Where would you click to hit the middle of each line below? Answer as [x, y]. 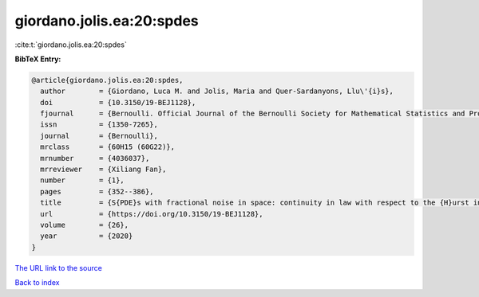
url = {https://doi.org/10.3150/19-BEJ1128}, [152, 214]
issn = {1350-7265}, [99, 125]
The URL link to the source [59, 268]
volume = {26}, [85, 225]
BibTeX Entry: [38, 59]
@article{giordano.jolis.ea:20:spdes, [107, 80]
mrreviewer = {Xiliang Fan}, [103, 170]
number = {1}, [83, 180]
